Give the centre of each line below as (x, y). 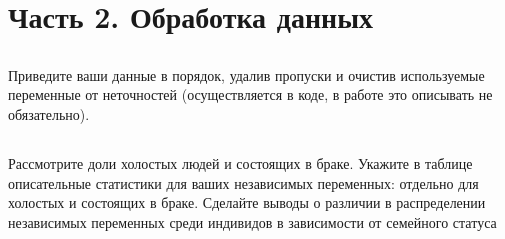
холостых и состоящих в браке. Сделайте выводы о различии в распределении (247, 202)
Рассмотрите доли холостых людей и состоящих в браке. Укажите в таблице (240, 162)
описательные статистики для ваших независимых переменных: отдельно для (243, 182)
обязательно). (49, 113)
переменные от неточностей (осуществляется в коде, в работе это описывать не (250, 94)
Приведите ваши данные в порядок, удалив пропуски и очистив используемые (246, 74)
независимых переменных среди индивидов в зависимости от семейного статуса (252, 221)
